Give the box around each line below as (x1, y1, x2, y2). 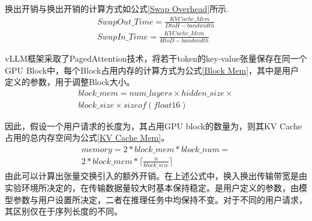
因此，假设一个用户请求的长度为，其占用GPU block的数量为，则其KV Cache (5, 119, 302, 132)
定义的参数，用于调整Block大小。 (5, 75, 135, 88)
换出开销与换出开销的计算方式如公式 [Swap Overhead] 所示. (5, 2, 229, 14)
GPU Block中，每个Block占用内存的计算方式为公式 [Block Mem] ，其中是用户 (5, 63, 299, 76)
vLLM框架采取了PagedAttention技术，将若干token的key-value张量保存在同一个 (5, 52, 307, 64)
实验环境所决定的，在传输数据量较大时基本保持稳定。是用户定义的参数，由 (5, 181, 299, 193)
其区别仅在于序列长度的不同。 (5, 205, 122, 217)
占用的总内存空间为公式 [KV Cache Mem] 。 (5, 131, 170, 144)
